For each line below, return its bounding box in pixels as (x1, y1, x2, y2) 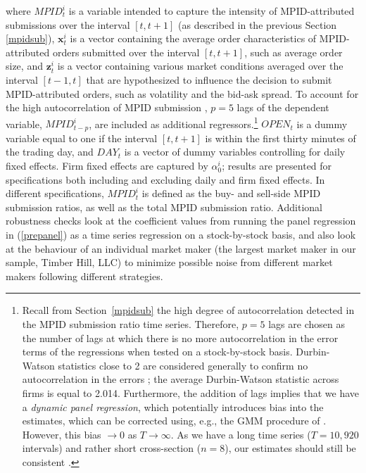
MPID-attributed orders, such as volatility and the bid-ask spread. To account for (6, 86, 359, 101)
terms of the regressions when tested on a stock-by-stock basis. (22, 344, 293, 359)
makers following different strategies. (6, 268, 163, 283)
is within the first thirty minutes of (205, 130, 356, 145)
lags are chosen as (268, 316, 345, 331)
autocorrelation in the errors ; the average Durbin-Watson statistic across (22, 372, 339, 386)
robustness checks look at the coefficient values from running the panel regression (6, 213, 356, 228)
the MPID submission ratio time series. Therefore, (22, 316, 239, 331)
